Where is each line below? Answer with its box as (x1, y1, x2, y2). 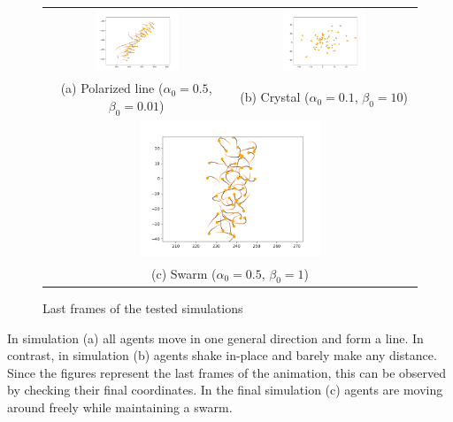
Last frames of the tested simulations (42, 298, 243, 317)
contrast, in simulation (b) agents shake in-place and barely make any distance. (7, 346, 437, 364)
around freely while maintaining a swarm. (7, 397, 233, 416)
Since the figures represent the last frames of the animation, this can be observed (7, 363, 447, 381)
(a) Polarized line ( (60, 79, 164, 97)
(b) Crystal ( (240, 88, 310, 106)
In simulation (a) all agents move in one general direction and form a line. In (7, 328, 424, 347)
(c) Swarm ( (150, 264, 217, 282)
